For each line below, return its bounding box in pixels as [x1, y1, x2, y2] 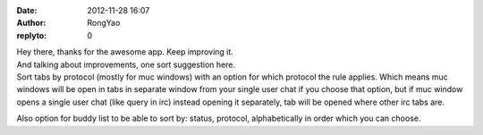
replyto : [16, 30, 47, 40]
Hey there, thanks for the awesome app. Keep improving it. [16, 46, 234, 57]
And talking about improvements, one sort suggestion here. [16, 59, 236, 70]
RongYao [87, 18, 121, 29]
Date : [16, 5, 38, 15]
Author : [16, 18, 47, 29]
